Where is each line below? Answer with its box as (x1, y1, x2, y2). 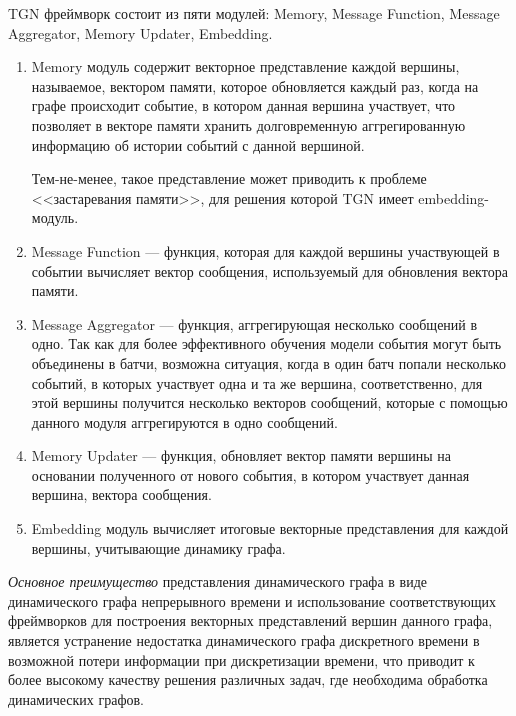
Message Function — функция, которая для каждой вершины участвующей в (31, 240, 500, 261)
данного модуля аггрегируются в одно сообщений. (31, 411, 338, 432)
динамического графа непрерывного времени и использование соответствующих (8, 590, 496, 611)
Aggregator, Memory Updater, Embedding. (8, 22, 273, 43)
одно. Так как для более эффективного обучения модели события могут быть (31, 333, 502, 354)
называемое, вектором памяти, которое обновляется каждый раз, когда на (31, 75, 479, 96)
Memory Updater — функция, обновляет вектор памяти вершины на (31, 445, 451, 466)
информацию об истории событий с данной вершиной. (31, 134, 365, 155)
